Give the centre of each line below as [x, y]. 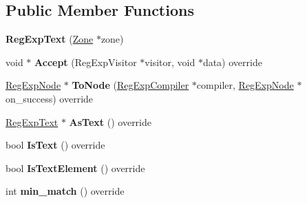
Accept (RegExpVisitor [86, 62]
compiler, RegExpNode [245, 85]
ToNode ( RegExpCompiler [130, 85]
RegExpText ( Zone [50, 39]
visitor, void [170, 62]
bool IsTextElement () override [75, 168]
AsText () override [110, 121]
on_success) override [50, 98]
